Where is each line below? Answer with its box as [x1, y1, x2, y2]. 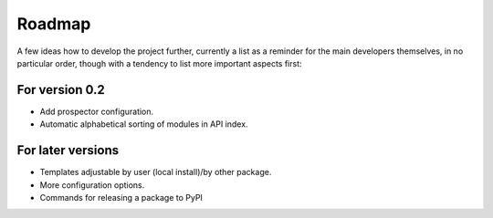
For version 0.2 [16, 82, 105, 98]
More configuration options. [39, 179, 145, 191]
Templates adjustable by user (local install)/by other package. [39, 167, 272, 178]
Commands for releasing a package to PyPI [39, 192, 203, 202]
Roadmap [16, 14, 91, 34]
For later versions [16, 142, 119, 159]
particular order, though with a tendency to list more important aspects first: [16, 57, 302, 68]
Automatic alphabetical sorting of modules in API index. [39, 119, 248, 130]
